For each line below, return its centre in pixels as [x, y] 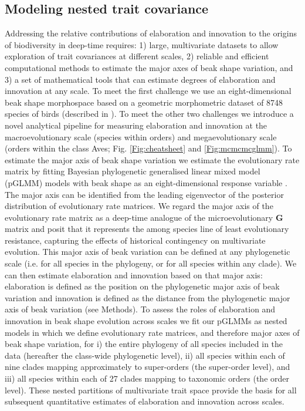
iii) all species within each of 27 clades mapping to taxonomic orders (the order [147, 378]
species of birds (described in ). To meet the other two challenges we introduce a [149, 114]
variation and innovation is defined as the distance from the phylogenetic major [148, 297]
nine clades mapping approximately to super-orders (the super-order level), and [148, 367]
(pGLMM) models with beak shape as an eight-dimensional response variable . [146, 182]
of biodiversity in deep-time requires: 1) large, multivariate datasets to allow [142, 44]
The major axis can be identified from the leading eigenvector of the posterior [144, 194]
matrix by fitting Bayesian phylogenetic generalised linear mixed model [133, 171]
